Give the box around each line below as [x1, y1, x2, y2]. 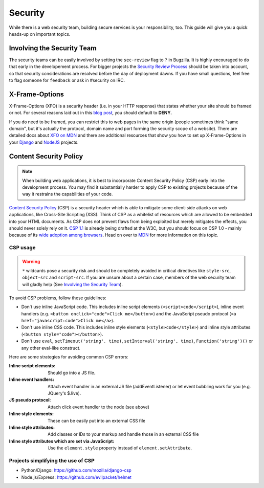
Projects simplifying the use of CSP [9, 457, 95, 464]
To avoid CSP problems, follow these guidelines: [9, 295, 107, 301]
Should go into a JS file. [47, 370, 96, 376]
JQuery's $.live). [47, 390, 81, 396]
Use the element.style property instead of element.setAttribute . [47, 445, 192, 451]
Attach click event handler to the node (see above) [47, 404, 150, 410]
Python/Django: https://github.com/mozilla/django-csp [21, 467, 132, 473]
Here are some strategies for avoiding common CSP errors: [9, 354, 129, 360]
